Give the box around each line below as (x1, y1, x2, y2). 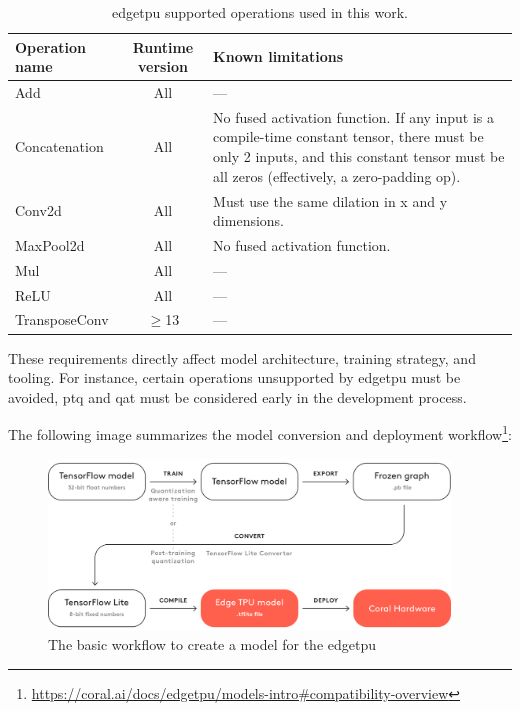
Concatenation (15, 136, 104, 157)
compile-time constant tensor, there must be (213, 126, 484, 147)
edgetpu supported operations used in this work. (111, 2, 409, 22)
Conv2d (15, 200, 62, 221)
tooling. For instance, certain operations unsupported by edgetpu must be (8, 367, 461, 388)
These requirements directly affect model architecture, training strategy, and (8, 347, 476, 368)
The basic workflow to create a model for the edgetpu (48, 634, 376, 655)
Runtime (132, 36, 194, 57)
